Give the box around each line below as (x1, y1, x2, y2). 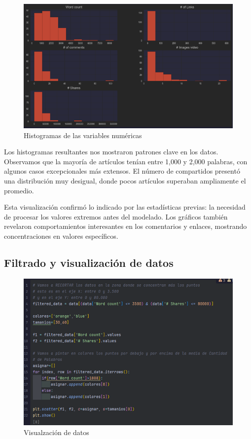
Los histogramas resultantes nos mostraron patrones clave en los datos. (4, 146, 218, 157)
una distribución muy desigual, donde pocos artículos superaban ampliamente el (4, 176, 246, 186)
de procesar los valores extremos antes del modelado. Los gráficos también (4, 211, 228, 221)
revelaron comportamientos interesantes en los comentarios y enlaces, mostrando (4, 221, 247, 231)
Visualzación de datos (24, 427, 89, 438)
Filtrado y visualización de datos (4, 255, 174, 270)
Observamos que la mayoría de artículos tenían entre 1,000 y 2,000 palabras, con (4, 156, 248, 166)
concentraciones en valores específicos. (4, 231, 118, 241)
